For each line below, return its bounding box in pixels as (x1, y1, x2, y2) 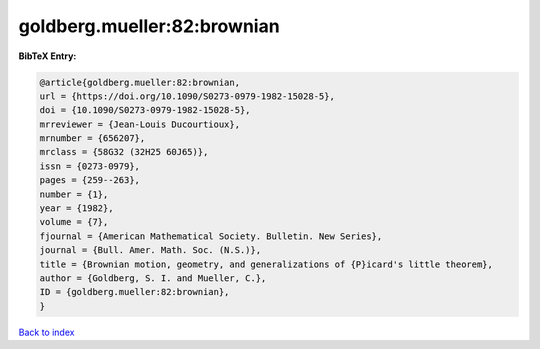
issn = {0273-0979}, (39, 160, 140, 172)
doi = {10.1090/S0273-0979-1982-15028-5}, (39, 105, 251, 116)
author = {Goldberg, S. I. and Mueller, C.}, (39, 273, 267, 284)
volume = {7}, (39, 216, 109, 228)
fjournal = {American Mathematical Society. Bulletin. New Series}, (39, 230, 383, 242)
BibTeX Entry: (18, 50, 77, 62)
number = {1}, (39, 188, 109, 200)
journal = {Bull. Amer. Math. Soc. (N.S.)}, (39, 245, 262, 256)
